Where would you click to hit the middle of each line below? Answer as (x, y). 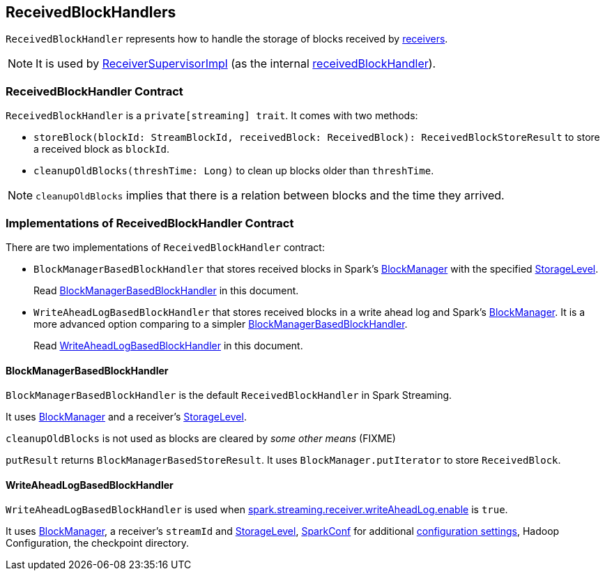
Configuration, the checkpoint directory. (98, 543)
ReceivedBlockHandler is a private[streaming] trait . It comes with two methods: (212, 116)
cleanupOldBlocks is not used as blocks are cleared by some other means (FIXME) (201, 439)
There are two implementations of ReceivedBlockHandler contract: (165, 247)
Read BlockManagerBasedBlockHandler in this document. (166, 290)
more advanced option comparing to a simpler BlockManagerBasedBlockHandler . (221, 324)
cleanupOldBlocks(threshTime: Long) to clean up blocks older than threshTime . (234, 171)
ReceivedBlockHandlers (91, 12)
